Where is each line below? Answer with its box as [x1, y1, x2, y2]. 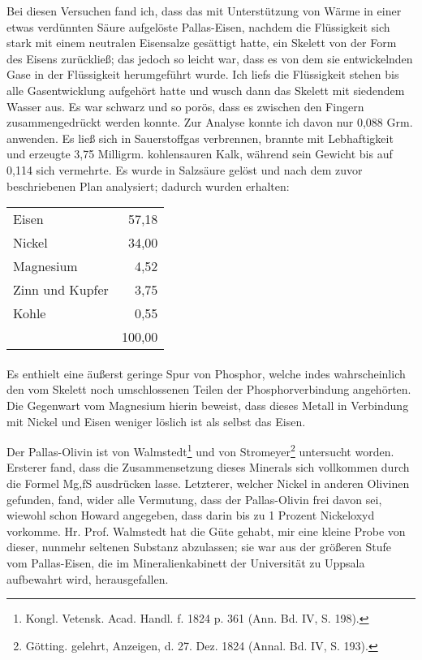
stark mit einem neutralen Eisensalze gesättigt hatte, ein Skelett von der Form [6, 34, 397, 51]
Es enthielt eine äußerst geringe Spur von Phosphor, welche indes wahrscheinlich [6, 365, 406, 382]
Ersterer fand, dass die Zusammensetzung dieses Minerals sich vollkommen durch [6, 459, 410, 476]
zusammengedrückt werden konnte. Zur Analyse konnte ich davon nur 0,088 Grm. [6, 114, 413, 131]
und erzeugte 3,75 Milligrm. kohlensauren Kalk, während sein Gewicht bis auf [6, 145, 393, 162]
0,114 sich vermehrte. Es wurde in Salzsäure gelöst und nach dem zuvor [6, 161, 363, 178]
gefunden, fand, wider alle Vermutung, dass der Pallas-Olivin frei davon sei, [6, 490, 382, 507]
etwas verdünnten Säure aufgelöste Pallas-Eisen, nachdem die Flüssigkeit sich [6, 18, 390, 35]
